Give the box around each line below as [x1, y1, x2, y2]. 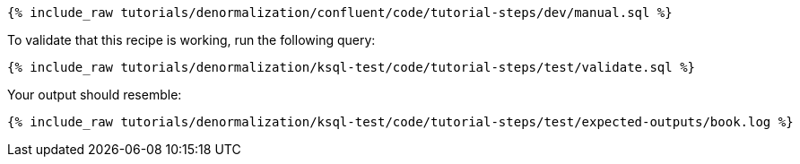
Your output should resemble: [7, 87, 182, 102]
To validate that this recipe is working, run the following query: [7, 32, 376, 47]
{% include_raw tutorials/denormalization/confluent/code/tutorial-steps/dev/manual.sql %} [7, 5, 673, 20]
